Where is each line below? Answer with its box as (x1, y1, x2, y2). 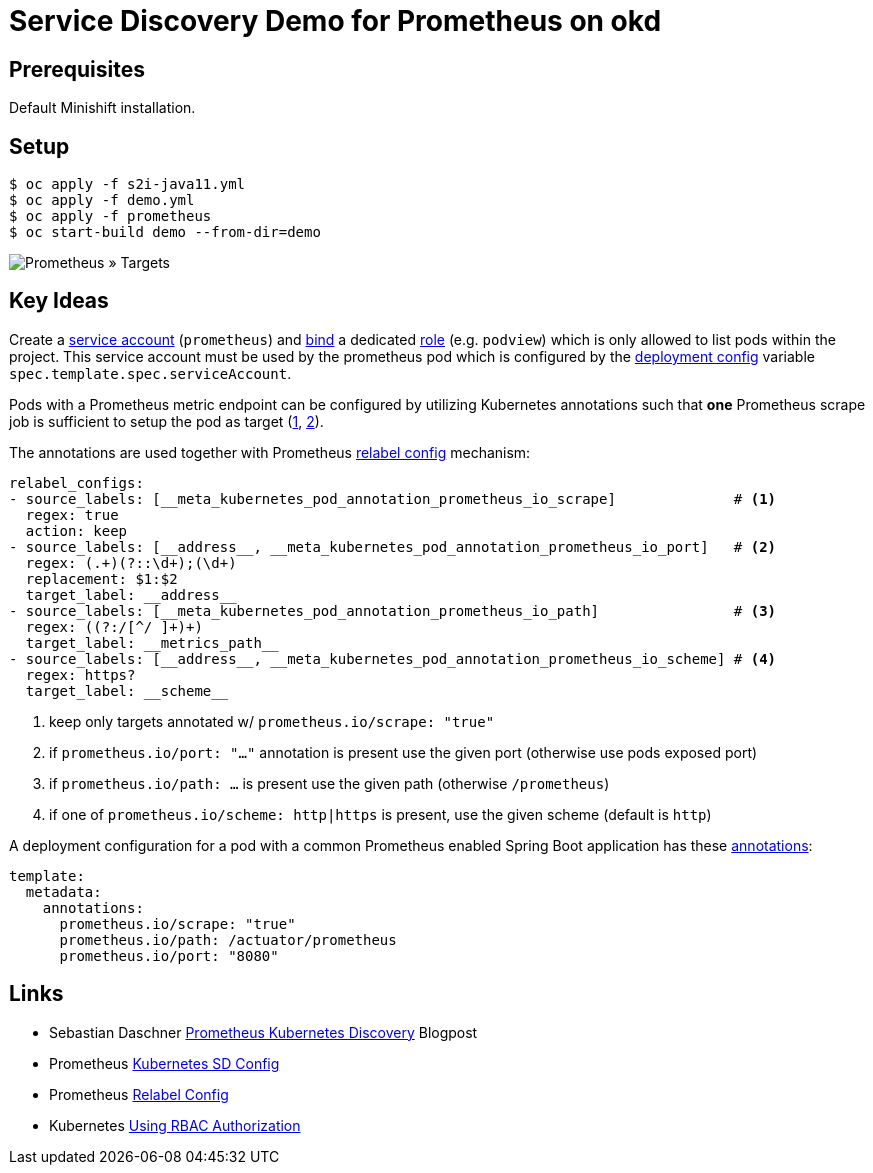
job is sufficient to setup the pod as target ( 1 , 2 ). (9, 412, 324, 430)
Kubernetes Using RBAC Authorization (49, 1116, 301, 1134)
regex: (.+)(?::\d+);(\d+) (25, 554, 237, 571)
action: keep (25, 522, 128, 539)
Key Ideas (9, 288, 109, 314)
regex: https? (25, 666, 136, 683)
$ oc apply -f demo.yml (9, 192, 195, 209)
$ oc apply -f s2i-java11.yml (9, 176, 246, 193)
